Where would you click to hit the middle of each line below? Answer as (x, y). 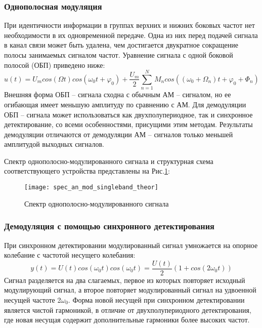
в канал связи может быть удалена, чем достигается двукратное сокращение (121, 45)
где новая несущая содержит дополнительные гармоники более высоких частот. (127, 320)
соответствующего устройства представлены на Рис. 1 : (87, 171)
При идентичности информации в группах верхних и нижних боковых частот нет (129, 25)
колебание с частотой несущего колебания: (70, 255)
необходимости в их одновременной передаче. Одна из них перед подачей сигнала (131, 35)
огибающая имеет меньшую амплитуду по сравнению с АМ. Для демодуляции (125, 104)
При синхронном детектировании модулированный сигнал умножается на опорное (131, 245)
